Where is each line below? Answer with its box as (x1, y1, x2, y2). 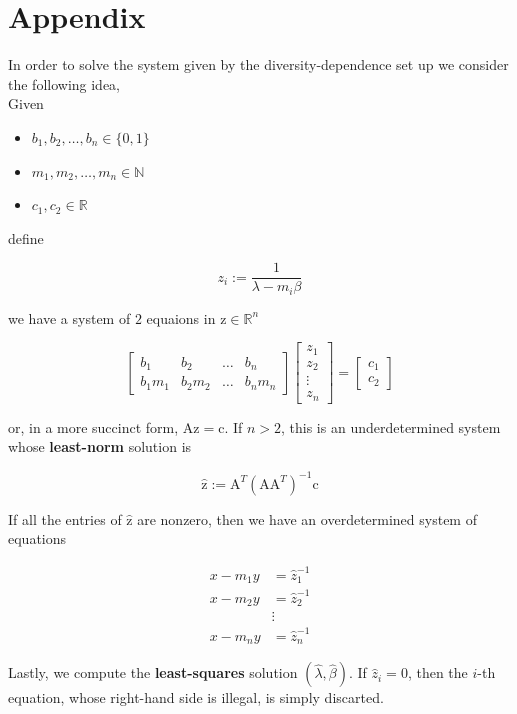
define (8, 227, 44, 248)
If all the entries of (8, 508, 122, 529)
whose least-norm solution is (8, 436, 192, 457)
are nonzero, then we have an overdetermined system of (137, 508, 477, 529)
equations (8, 528, 67, 549)
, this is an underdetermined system (281, 416, 501, 437)
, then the (407, 662, 468, 683)
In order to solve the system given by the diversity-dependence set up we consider (8, 54, 509, 75)
